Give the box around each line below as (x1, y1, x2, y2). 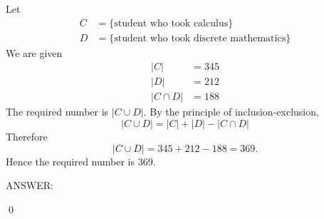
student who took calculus (114, 18, 229, 29)
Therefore (6, 128, 48, 143)
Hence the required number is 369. (6, 153, 156, 168)
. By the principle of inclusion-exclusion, (143, 104, 319, 119)
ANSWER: (6, 178, 53, 193)
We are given (6, 45, 63, 60)
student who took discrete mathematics (114, 33, 286, 44)
